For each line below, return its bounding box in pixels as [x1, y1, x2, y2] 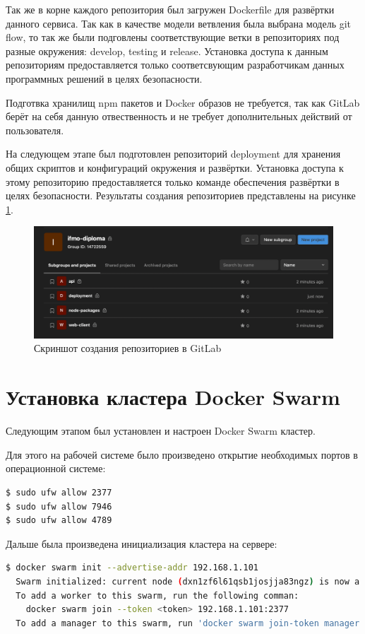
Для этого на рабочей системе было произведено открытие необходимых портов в [6, 447, 358, 462]
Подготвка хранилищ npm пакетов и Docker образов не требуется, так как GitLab [6, 95, 360, 110]
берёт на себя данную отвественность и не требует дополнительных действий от [6, 109, 352, 124]
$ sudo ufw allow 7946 [6, 501, 112, 512]
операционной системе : [6, 461, 106, 476]
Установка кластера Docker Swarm [6, 382, 340, 411]
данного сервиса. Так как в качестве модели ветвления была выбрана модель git [6, 16, 352, 30]
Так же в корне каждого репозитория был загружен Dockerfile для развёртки [6, 2, 335, 16]
